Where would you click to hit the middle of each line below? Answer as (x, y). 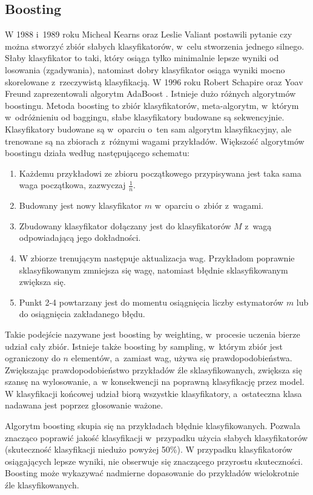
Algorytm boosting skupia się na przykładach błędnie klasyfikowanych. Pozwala (153, 426)
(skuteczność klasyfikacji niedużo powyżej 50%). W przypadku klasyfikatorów (149, 449)
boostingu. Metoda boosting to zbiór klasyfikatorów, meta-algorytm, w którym (152, 105)
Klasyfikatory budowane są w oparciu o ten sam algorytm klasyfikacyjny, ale (148, 129)
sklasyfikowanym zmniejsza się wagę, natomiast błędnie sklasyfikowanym (153, 270)
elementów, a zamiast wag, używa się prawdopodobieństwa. (182, 358)
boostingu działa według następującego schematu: (97, 153)
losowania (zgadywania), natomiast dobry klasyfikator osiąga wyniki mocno (145, 69)
